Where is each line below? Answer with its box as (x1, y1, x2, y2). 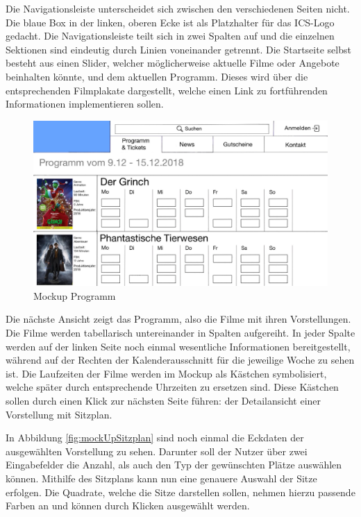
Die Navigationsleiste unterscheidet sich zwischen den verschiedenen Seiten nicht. (6, 1, 350, 15)
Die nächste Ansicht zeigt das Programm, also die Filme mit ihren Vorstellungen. (6, 312, 351, 326)
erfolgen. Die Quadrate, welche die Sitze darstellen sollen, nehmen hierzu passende (6, 484, 355, 499)
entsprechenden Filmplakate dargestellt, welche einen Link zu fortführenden (6, 83, 328, 97)
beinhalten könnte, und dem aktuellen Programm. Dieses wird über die (6, 69, 308, 83)
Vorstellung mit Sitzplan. (6, 407, 112, 421)
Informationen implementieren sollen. (6, 96, 164, 111)
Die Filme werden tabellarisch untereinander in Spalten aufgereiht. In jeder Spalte (6, 325, 355, 340)
